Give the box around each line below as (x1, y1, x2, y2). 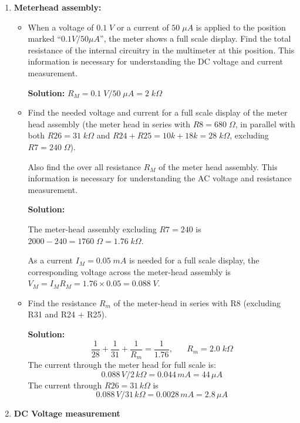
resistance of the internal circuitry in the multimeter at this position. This (28, 43, 295, 56)
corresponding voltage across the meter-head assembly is (28, 265, 231, 278)
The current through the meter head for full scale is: (28, 358, 216, 371)
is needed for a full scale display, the (129, 254, 259, 266)
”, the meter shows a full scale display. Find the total (100, 32, 291, 45)
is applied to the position (195, 21, 286, 33)
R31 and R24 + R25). (28, 308, 107, 320)
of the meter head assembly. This (159, 160, 278, 172)
